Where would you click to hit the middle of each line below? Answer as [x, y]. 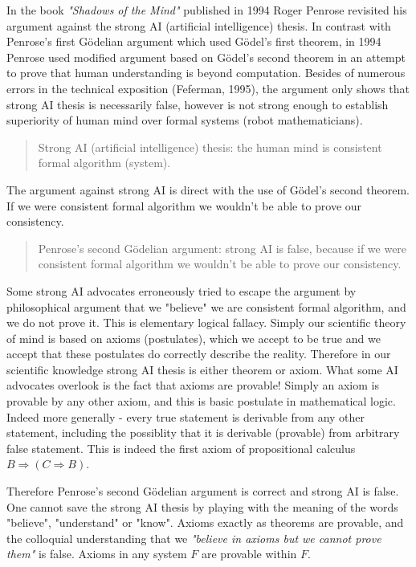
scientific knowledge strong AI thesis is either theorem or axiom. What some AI [202, 369]
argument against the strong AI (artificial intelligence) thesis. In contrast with [199, 25]
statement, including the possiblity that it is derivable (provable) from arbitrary [203, 432]
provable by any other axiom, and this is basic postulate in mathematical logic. [201, 401]
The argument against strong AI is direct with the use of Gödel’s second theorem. [208, 189]
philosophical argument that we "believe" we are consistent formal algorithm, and [206, 306]
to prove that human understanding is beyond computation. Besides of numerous [206, 73]
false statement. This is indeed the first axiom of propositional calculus [181, 448]
